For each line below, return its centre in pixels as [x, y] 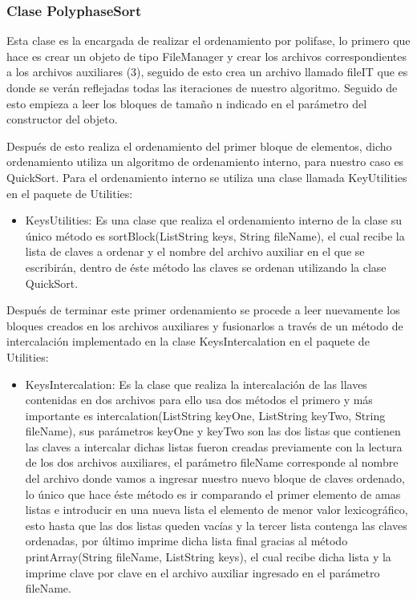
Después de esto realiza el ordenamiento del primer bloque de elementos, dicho [199, 146]
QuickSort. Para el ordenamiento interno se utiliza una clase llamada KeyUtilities [207, 177]
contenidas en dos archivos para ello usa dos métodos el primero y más [199, 400]
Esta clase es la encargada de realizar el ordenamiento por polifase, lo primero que [208, 40]
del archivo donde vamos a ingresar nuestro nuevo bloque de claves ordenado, [215, 478]
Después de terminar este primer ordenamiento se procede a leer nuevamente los [203, 310]
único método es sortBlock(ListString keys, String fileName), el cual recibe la [215, 235]
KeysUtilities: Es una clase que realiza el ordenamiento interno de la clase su [214, 220]
